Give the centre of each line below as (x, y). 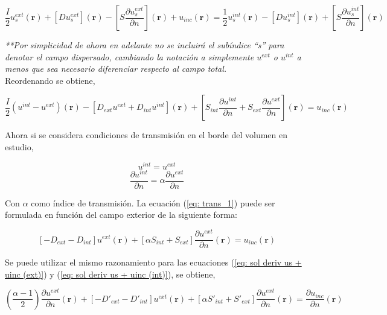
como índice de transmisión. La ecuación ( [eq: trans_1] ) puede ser (153, 202)
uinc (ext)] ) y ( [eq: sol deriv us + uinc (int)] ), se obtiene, (110, 274)
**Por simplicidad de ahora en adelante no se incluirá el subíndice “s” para (145, 45)
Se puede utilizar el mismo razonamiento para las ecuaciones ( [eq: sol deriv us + (153, 262)
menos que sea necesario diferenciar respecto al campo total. (116, 68)
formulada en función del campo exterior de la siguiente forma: (121, 215)
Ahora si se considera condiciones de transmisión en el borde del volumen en (146, 135)
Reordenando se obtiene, (50, 80)
